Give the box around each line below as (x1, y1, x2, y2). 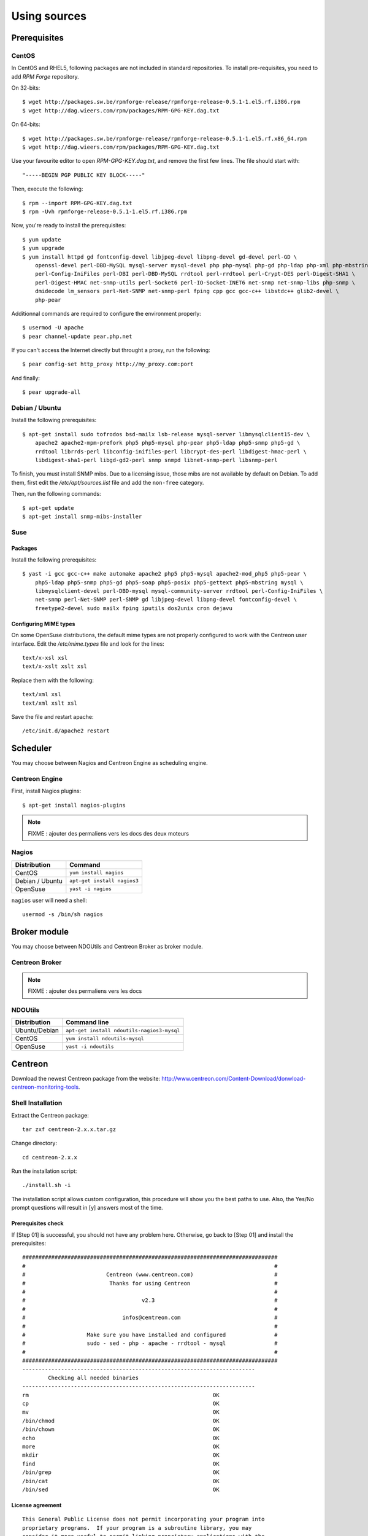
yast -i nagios (69, 885, 112, 892)
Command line (65, 1018, 109, 1027)
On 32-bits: (11, 84, 40, 92)
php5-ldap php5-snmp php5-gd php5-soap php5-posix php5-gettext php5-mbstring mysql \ (34, 579, 304, 586)
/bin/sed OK (22, 1486, 220, 1493)
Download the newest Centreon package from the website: (11, 1075, 161, 1082)
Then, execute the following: (11, 185, 83, 193)
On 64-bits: (11, 120, 40, 128)
